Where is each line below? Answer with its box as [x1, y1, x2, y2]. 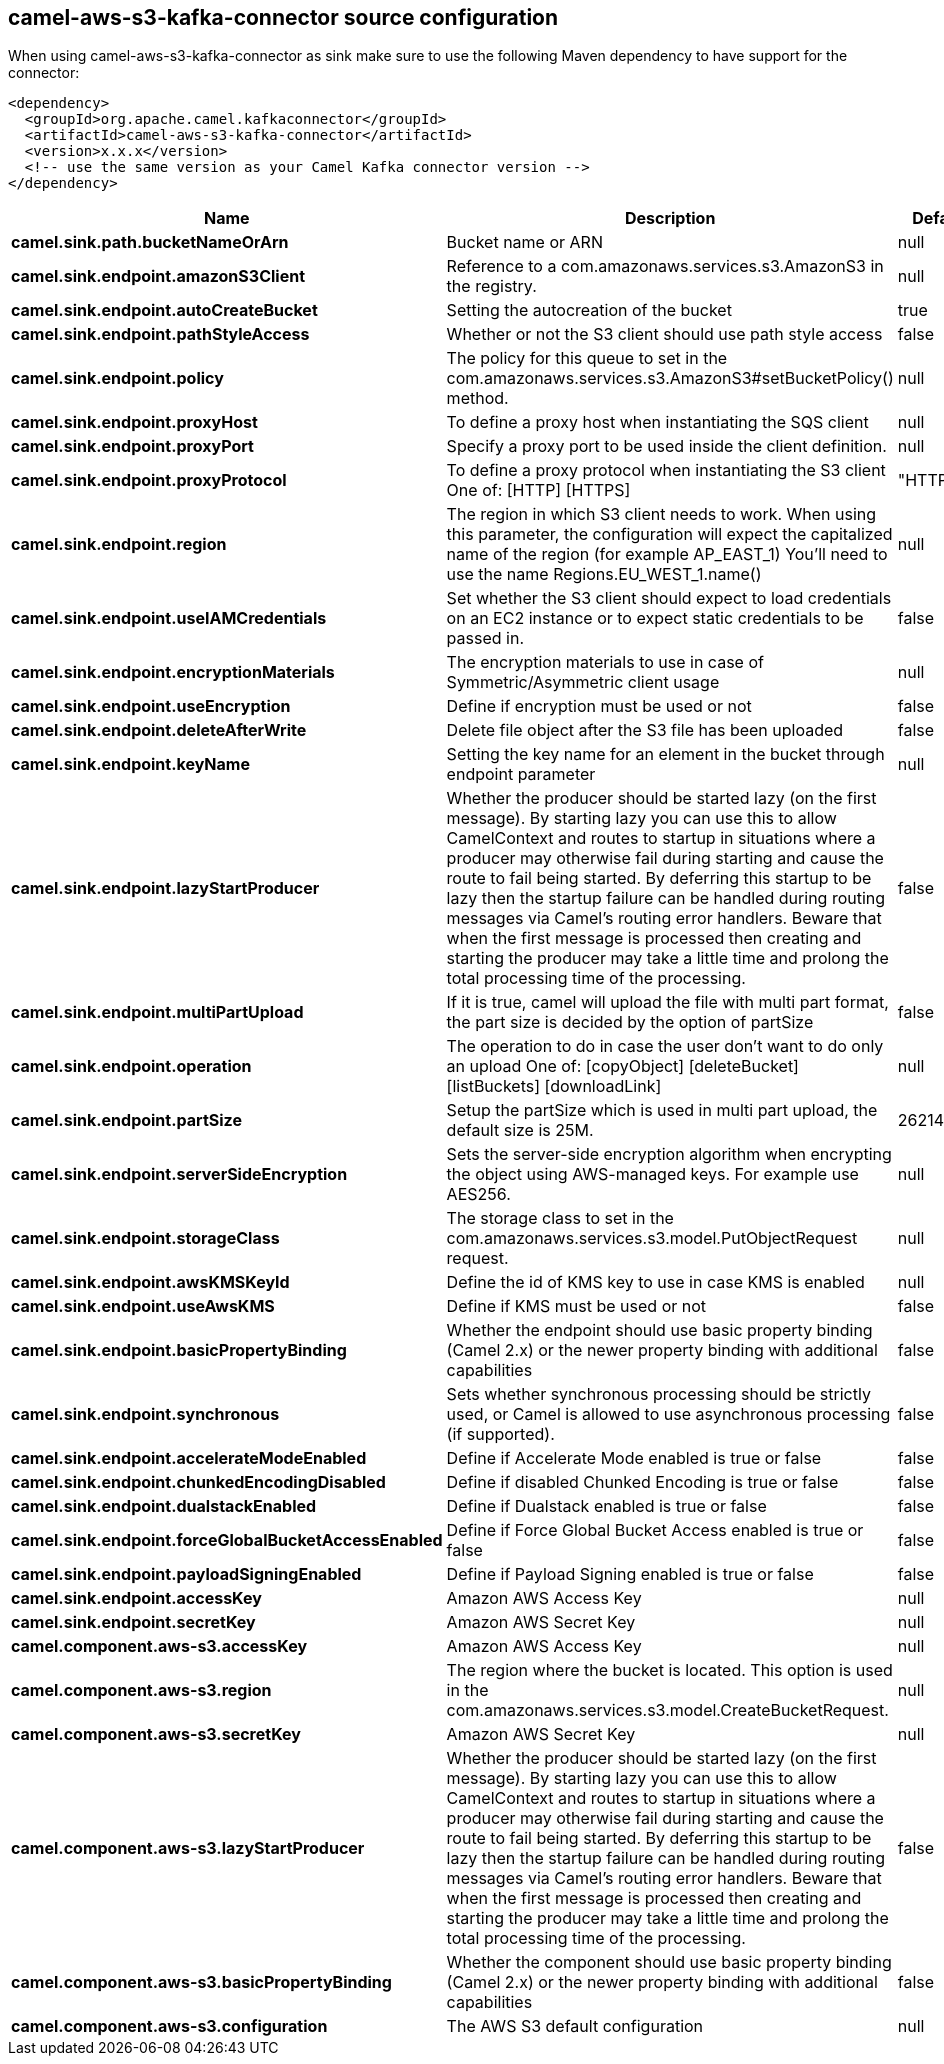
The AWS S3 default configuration [446, 2016, 704, 2037]
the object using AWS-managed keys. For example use [446, 1164, 859, 1185]
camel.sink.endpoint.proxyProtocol [11, 470, 287, 491]
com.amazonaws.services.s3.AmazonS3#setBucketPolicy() [446, 368, 894, 389]
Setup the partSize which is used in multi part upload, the [446, 1100, 878, 1121]
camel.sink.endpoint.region [11, 534, 227, 555]
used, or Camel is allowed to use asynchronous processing [446, 1404, 891, 1425]
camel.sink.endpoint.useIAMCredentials [11, 608, 327, 629]
